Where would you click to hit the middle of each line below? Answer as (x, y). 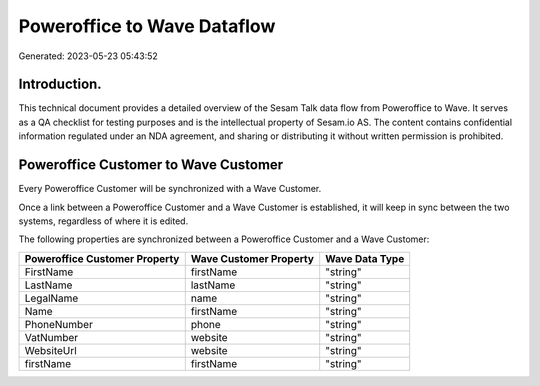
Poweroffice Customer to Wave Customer (151, 165)
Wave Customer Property (252, 258)
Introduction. (60, 84)
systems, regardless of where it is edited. (103, 221)
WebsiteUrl (50, 350)
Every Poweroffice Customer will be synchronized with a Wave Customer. (170, 189)
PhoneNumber (59, 324)
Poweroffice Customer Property (102, 258)
